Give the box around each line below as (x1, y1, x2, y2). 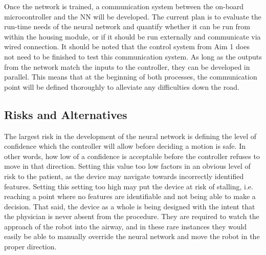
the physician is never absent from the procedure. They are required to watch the (4, 211, 259, 222)
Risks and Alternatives (4, 106, 127, 122)
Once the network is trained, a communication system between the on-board (4, 1, 244, 11)
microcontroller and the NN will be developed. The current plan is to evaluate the (4, 11, 261, 22)
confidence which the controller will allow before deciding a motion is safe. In (4, 141, 246, 151)
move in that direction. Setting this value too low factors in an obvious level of (4, 161, 251, 171)
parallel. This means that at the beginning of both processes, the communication (4, 71, 257, 82)
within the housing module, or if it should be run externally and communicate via (4, 31, 261, 42)
